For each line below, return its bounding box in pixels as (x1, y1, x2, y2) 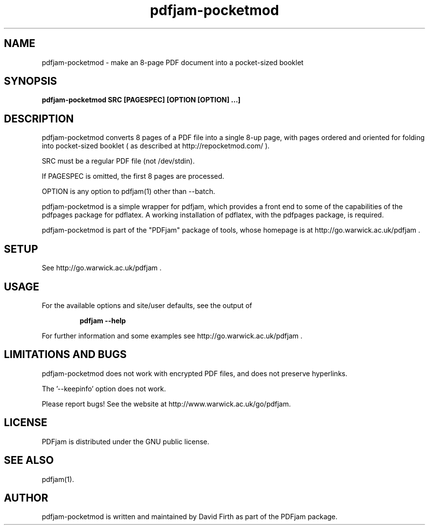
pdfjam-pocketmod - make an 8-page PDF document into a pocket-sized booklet (42, 58, 304, 67)
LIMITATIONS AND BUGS (4, 348, 127, 361)
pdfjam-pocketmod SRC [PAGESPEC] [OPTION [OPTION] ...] (42, 96, 241, 104)
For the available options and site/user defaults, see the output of (42, 301, 252, 310)
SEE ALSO (4, 454, 54, 467)
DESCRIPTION (4, 112, 74, 125)
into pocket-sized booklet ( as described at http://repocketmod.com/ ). (42, 142, 270, 150)
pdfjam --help (79, 316, 126, 325)
